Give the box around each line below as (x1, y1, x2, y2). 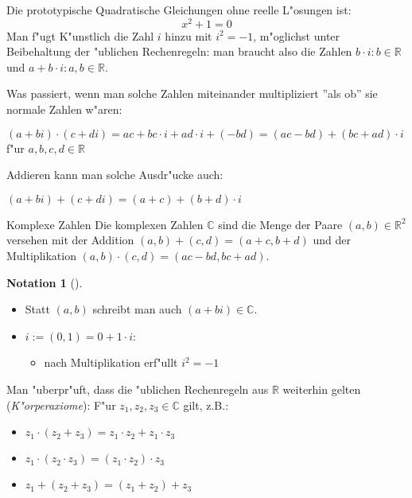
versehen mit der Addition (6, 231, 134, 248)
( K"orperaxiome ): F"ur (6, 396, 116, 413)
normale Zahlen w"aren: (6, 101, 122, 118)
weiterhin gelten (282, 380, 361, 397)
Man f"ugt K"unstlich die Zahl (6, 27, 154, 44)
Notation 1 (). (6, 274, 83, 290)
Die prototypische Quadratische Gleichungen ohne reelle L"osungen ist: (6, 2, 352, 18)
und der (313, 231, 351, 248)
